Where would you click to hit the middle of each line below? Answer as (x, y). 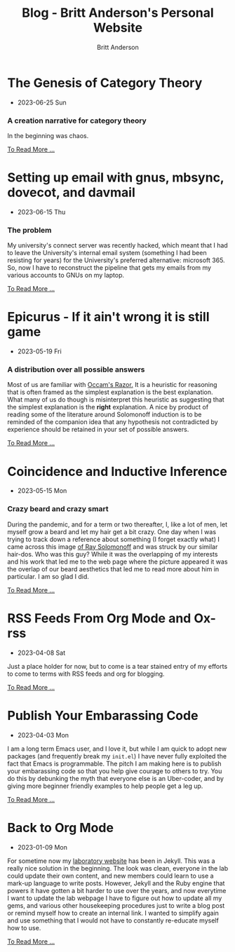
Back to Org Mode (61, 828)
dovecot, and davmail (71, 192)
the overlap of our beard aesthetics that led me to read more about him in (113, 569)
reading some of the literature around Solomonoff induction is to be (105, 414)
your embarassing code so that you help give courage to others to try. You (115, 771)
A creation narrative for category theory (77, 121)
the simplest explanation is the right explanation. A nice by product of (108, 407)
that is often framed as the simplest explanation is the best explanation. (110, 392)
